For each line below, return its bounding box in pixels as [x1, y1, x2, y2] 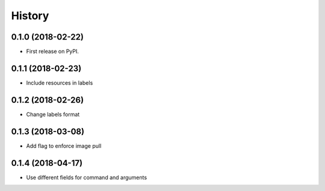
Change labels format [26, 111, 80, 118]
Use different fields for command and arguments [26, 174, 147, 181]
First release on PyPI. [26, 48, 79, 55]
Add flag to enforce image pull [26, 142, 102, 150]
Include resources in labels [26, 79, 93, 86]
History [11, 9, 49, 22]
